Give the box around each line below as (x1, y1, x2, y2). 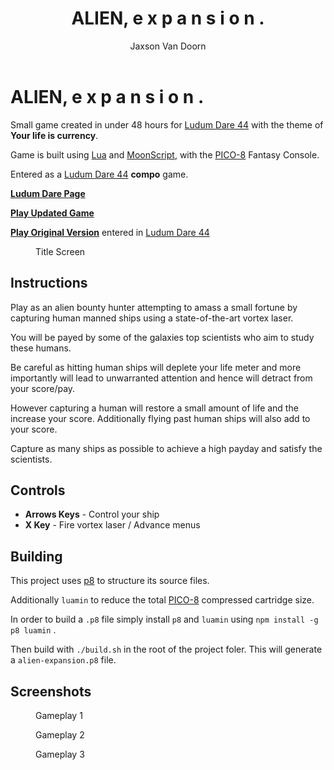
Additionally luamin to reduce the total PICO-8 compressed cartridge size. (10, 594, 315, 606)
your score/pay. (10, 382, 76, 394)
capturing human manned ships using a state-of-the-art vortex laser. (10, 312, 294, 324)
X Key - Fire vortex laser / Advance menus (24, 519, 201, 531)
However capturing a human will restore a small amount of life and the (10, 402, 299, 414)
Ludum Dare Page (10, 187, 86, 199)
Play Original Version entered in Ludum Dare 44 (10, 226, 210, 238)
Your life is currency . (10, 129, 99, 141)
